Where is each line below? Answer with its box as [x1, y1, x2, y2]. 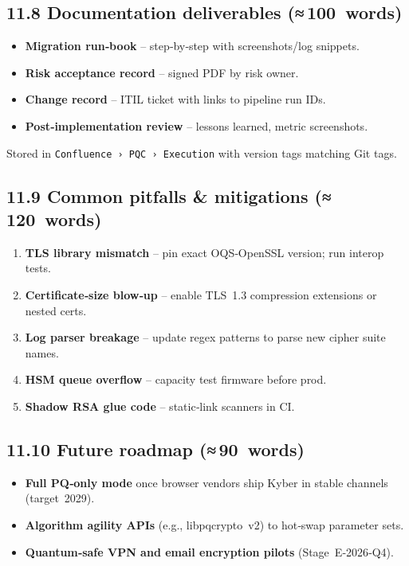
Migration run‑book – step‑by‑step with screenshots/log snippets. [25, 37, 360, 54]
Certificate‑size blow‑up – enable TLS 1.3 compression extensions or [25, 287, 377, 303]
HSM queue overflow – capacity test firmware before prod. [25, 371, 327, 388]
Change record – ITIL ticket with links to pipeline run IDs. [25, 91, 326, 107]
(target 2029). [25, 490, 95, 506]
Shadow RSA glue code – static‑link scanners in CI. [25, 397, 295, 414]
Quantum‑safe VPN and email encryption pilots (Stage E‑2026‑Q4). [25, 543, 394, 560]
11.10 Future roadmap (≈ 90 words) [6, 436, 305, 461]
